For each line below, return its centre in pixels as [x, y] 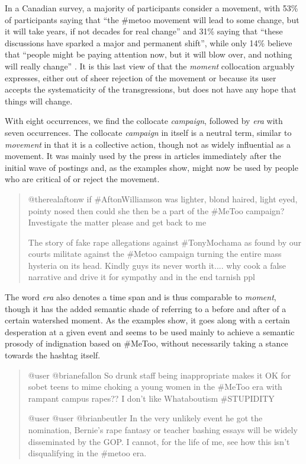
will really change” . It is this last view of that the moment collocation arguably [150, 66]
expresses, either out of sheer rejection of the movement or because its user [141, 77]
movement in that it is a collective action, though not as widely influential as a [148, 144]
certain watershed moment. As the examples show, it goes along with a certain [147, 320]
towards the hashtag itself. [53, 355]
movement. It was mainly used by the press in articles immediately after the [143, 156]
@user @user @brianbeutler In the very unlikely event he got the [145, 418]
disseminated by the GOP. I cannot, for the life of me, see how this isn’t [159, 441]
